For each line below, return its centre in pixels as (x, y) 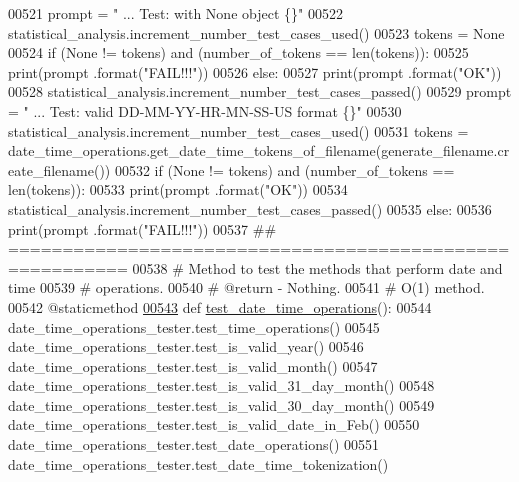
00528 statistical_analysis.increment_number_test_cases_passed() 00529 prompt (260, 91)
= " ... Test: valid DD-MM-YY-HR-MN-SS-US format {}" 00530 (205, 110)
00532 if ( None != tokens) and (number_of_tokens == (284, 169)
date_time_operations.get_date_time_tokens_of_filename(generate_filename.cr (259, 150)
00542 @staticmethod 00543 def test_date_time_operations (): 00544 (220, 306)
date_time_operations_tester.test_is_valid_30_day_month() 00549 (221, 404)
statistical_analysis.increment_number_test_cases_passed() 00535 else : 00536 (250, 208)
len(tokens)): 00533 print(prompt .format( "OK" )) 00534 (178, 189)
